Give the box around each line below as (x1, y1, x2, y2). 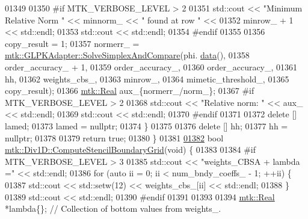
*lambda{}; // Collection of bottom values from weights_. (5, 202, 221, 215)
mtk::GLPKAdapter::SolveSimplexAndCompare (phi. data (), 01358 (5, 49, 250, 61)
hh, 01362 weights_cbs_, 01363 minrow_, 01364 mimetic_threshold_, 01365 (5, 72, 289, 85)
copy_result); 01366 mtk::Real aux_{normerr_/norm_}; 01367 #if (5, 84, 254, 97)
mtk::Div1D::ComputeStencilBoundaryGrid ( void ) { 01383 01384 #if (5, 143, 256, 156)
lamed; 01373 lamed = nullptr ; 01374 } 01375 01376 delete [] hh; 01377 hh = (5, 119, 288, 132)
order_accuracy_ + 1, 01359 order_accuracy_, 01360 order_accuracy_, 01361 (5, 60, 298, 73)
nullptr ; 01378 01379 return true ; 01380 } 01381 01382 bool (5, 131, 224, 144)
